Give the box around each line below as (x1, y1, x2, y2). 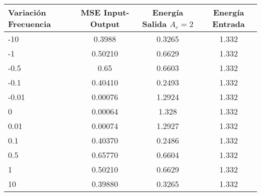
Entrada (212, 18, 245, 29)
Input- (103, 6, 129, 18)
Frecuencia (8, 18, 51, 29)
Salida (142, 18, 167, 29)
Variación (8, 6, 46, 18)
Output (90, 18, 120, 29)
